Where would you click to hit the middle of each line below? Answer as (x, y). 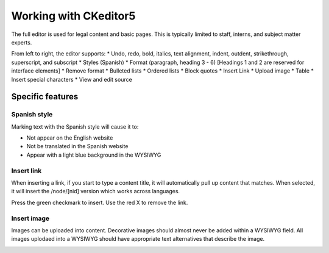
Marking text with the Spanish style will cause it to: (75, 127)
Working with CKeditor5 (73, 16)
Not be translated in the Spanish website (77, 146)
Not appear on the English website (70, 138)
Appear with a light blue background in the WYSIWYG (94, 155)
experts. (22, 42)
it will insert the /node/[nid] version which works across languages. (95, 191)
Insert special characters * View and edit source (72, 79)
